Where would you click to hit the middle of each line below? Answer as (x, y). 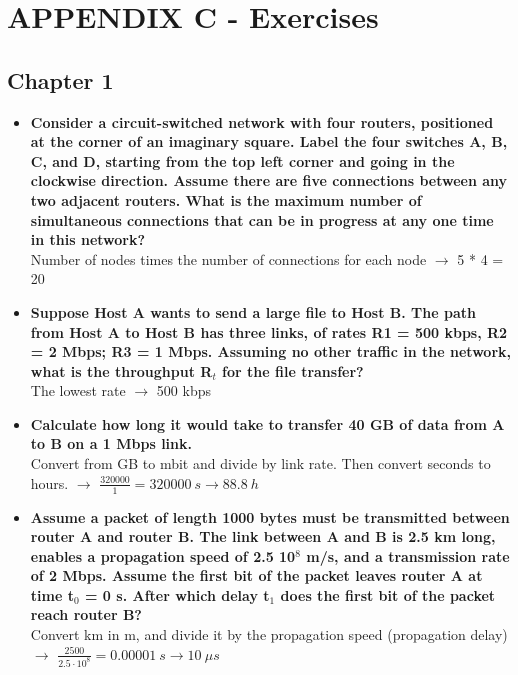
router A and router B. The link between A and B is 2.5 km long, (263, 536)
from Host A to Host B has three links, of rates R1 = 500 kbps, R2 (269, 331)
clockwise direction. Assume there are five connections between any (269, 180)
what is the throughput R (121, 370)
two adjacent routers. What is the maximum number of (226, 199)
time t (52, 594)
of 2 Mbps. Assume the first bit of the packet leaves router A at (256, 575)
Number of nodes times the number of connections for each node (228, 258)
